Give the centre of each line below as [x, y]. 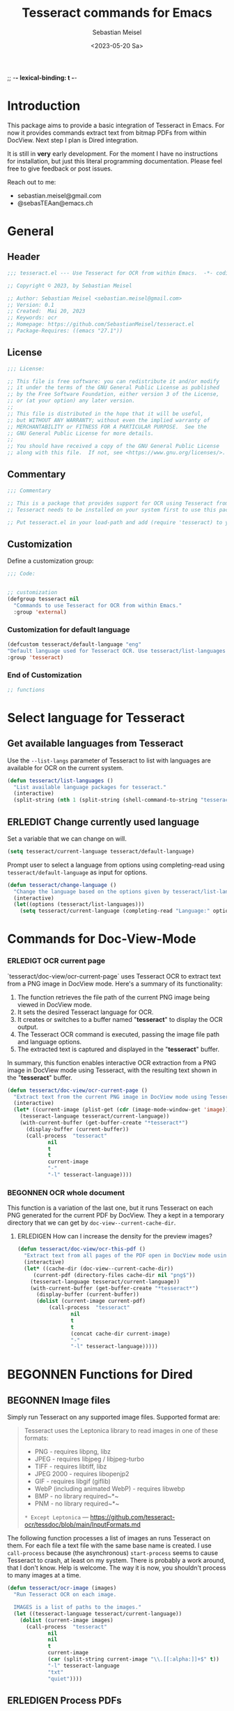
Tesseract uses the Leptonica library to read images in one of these [121, 1431]
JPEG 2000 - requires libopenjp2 [82, 1474]
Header [24, 257]
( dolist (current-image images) [67, 1620]
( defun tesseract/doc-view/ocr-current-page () [78, 1090]
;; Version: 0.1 [31, 305]
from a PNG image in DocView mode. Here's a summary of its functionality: [115, 983]
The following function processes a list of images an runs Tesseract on [109, 1538]
